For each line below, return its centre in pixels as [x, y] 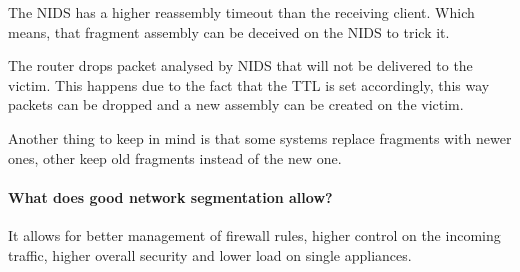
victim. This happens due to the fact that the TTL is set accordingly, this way [249, 84]
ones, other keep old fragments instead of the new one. [175, 157]
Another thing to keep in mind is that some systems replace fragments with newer [260, 137]
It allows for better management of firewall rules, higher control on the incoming [254, 234]
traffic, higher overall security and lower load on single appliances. [210, 254]
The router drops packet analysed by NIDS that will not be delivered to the [240, 65]
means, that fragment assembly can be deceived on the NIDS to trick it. [229, 31]
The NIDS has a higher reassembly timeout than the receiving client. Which [241, 12]
